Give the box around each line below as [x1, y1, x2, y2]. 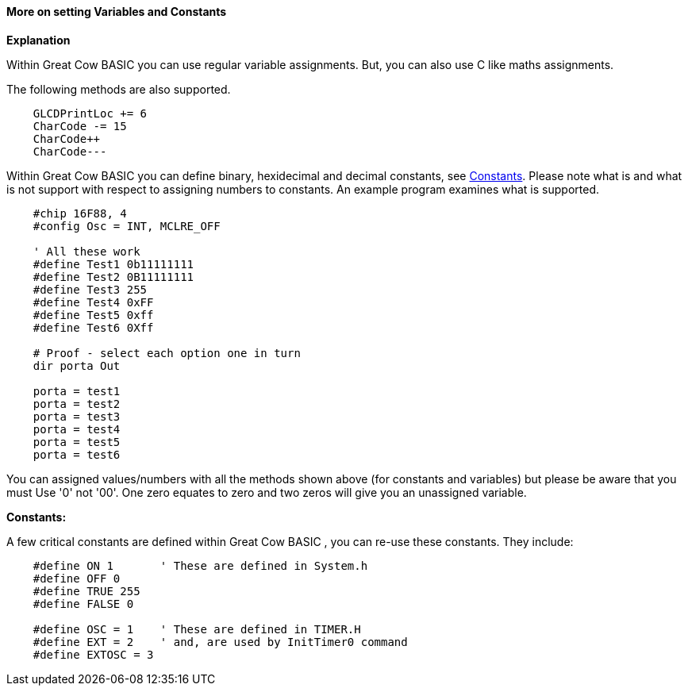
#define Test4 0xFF [33, 295, 154, 309]
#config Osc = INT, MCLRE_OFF [33, 219, 221, 233]
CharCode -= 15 [33, 119, 127, 133]
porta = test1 [33, 384, 121, 398]
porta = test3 [33, 409, 121, 423]
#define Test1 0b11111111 [33, 257, 194, 271]
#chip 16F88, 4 [33, 206, 127, 220]
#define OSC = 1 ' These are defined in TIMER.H [33, 622, 361, 636]
